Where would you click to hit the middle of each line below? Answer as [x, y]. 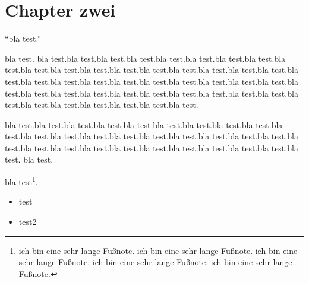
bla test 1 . [21, 181]
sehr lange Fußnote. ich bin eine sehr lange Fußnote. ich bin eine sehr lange [155, 262]
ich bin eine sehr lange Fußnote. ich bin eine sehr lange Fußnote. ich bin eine [158, 250]
